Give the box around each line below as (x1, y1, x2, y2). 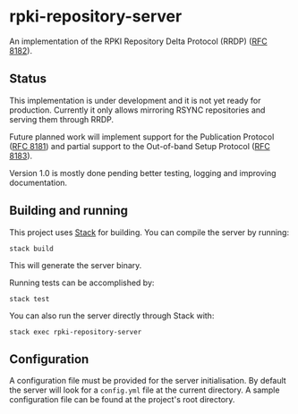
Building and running (9, 203, 128, 218)
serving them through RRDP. (9, 114, 115, 124)
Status (9, 72, 47, 87)
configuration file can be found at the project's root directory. (9, 394, 235, 405)
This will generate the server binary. (9, 259, 142, 270)
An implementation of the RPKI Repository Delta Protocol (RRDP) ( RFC (9, 36, 268, 46)
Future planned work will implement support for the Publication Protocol (9, 131, 275, 142)
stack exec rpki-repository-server (9, 327, 142, 336)
